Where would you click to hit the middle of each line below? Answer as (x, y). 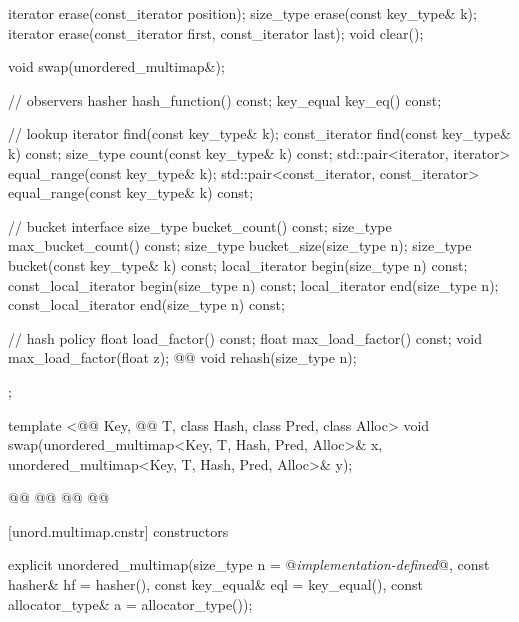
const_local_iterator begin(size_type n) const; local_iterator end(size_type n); (253, 284)
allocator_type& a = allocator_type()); (130, 603)
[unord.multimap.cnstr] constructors (118, 530)
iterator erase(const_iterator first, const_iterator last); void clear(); (216, 32)
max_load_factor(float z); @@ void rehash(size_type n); (182, 357)
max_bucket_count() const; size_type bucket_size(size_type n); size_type (240, 245)
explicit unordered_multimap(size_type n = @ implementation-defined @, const (249, 564)
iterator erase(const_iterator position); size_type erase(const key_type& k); (242, 13)
